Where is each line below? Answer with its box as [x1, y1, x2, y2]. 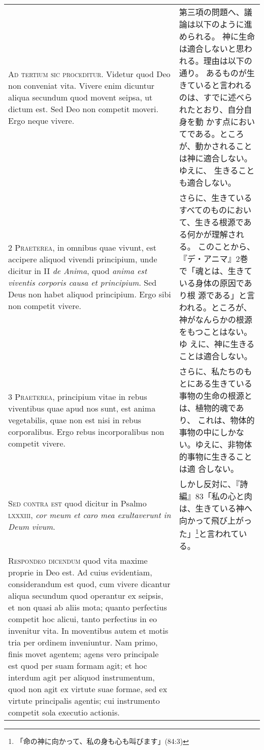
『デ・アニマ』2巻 [179, 253, 248, 264]
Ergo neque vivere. [8, 114, 75, 126]
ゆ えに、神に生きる [179, 338, 255, 350]
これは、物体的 [197, 414, 255, 426]
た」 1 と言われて [179, 526, 239, 540]
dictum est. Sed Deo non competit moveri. [8, 103, 158, 115]
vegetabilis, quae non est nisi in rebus [8, 414, 142, 426]
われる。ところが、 [179, 301, 252, 313]
